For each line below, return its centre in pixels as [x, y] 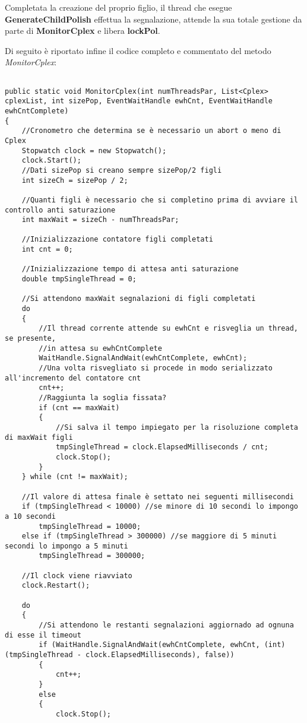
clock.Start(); [51, 161]
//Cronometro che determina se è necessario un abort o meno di [151, 131]
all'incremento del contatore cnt [73, 378]
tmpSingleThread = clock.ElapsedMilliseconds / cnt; [162, 447]
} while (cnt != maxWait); [75, 477]
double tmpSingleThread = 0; [79, 279]
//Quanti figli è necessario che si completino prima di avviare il [160, 200]
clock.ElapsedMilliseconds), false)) [160, 655]
